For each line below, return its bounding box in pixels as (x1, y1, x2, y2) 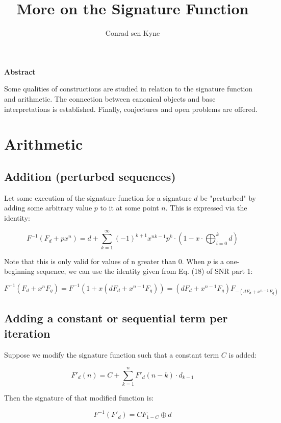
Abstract (4, 66, 36, 77)
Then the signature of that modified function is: (4, 392, 154, 403)
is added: (228, 349, 257, 360)
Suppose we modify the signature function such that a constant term (4, 349, 219, 360)
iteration (4, 325, 50, 341)
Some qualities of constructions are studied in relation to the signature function (4, 83, 253, 94)
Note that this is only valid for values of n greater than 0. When (4, 255, 205, 266)
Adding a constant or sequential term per (4, 310, 228, 326)
